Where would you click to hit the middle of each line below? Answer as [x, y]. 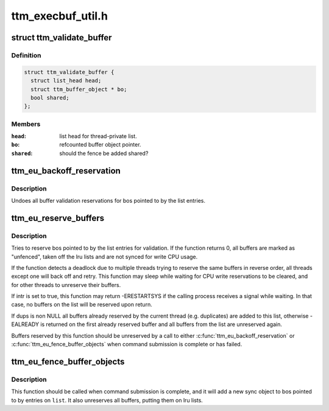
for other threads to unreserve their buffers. [66, 285]
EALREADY [25, 324]
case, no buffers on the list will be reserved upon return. [82, 305]
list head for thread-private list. [98, 136]
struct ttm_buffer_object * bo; [79, 89]
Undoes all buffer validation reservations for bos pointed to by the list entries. [108, 200]
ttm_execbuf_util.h [59, 16]
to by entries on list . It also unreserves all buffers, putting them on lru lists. [107, 400]
